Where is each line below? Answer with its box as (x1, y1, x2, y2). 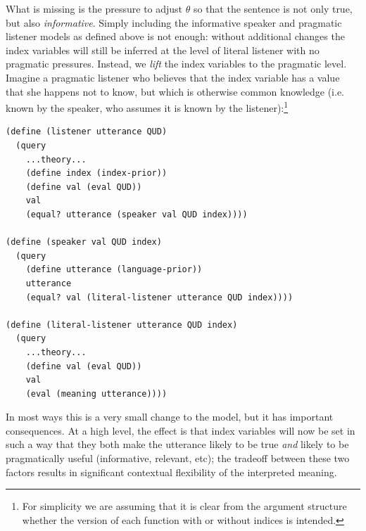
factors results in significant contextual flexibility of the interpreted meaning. (6, 464, 337, 479)
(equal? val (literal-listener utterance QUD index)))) (25, 292, 294, 302)
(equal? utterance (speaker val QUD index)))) (25, 209, 248, 219)
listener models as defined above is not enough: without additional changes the (6, 29, 345, 44)
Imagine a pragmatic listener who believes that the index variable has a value (6, 70, 340, 84)
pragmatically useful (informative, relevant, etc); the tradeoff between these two (6, 451, 350, 466)
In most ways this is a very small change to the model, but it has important (6, 409, 334, 424)
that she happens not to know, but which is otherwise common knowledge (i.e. (6, 84, 344, 98)
